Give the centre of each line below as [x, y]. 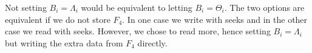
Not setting [26, 7]
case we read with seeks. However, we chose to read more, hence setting [138, 31]
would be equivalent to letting [137, 7]
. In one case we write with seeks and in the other [215, 19]
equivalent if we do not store [58, 19]
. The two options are [264, 7]
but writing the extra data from [64, 42]
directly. [152, 42]
